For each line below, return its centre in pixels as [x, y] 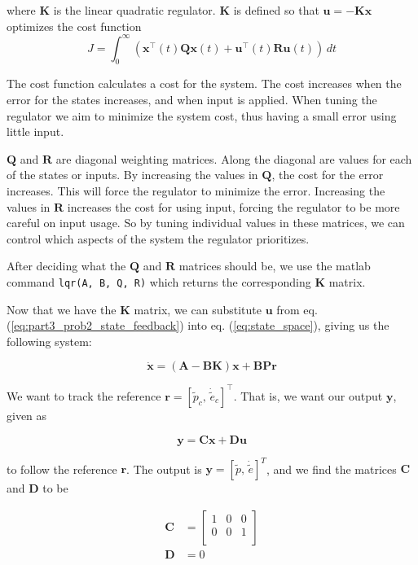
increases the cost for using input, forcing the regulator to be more [233, 206]
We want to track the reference [84, 395]
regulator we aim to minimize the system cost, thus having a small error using [202, 115]
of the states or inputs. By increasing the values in [132, 175]
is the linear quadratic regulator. [134, 10]
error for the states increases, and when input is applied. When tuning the [192, 100]
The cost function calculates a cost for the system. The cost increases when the [204, 83]
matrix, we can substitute [198, 309]
